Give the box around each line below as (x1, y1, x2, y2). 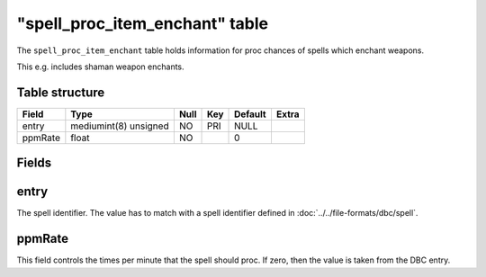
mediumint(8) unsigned (70, 120, 170, 132)
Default (234, 108, 266, 121)
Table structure (16, 85, 105, 100)
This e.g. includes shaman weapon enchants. (16, 61, 184, 72)
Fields (16, 156, 52, 171)
